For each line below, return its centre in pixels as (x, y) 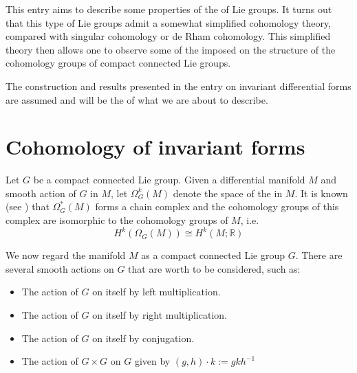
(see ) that (28, 206)
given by (152, 361)
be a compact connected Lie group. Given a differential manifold (169, 180)
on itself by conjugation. (143, 338)
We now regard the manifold (66, 255)
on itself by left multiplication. (156, 292)
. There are (319, 255)
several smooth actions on (60, 268)
